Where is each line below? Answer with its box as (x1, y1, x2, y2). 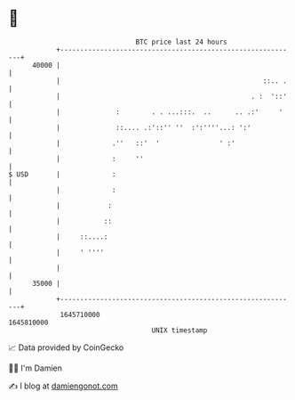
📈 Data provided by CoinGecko (8, 342, 124, 353)
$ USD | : (8, 169, 116, 179)
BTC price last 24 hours (135, 37, 227, 46)
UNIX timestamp (151, 325, 208, 335)
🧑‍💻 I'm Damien (8, 363, 63, 373)
